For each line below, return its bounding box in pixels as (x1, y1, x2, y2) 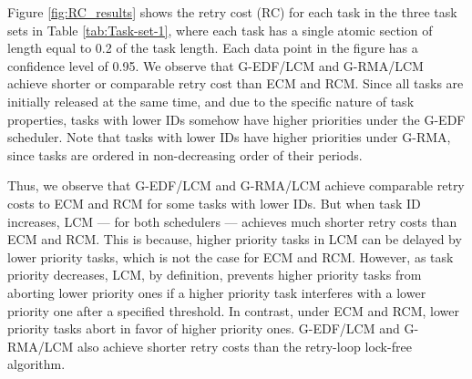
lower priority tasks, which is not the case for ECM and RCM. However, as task (7, 247, 454, 266)
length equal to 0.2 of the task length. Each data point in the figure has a (7, 38, 418, 57)
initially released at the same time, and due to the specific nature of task (7, 91, 415, 110)
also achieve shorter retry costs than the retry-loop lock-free (77, 336, 412, 355)
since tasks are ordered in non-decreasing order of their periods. (7, 145, 363, 164)
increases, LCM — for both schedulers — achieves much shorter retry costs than (7, 211, 457, 230)
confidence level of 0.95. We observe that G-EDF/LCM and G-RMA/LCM (7, 56, 424, 75)
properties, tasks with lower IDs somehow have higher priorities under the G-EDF (7, 109, 466, 128)
